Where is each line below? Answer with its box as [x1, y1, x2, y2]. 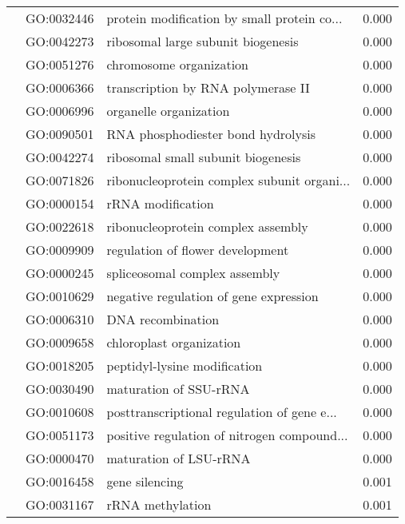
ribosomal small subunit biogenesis [106, 148, 301, 166]
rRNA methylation [106, 495, 212, 514]
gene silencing [106, 472, 184, 490]
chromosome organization [106, 55, 248, 73]
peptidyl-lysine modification [106, 356, 263, 375]
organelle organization [106, 101, 230, 120]
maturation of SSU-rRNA [106, 379, 250, 398]
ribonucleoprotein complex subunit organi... [106, 171, 351, 189]
